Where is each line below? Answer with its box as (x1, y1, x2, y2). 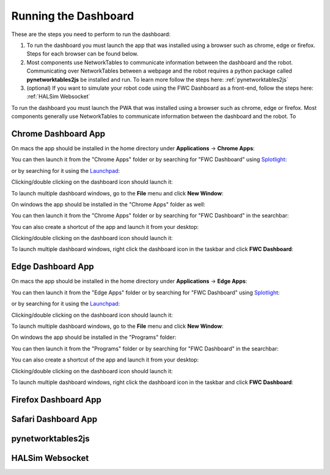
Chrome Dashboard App (11, 128, 106, 139)
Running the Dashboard (11, 9, 134, 23)
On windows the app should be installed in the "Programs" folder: (11, 333, 177, 341)
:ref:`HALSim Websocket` (26, 93, 90, 100)
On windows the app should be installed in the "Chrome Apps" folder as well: (11, 200, 206, 208)
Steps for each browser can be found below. (26, 50, 139, 57)
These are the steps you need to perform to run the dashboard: (11, 31, 171, 38)
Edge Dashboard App (11, 261, 94, 272)
